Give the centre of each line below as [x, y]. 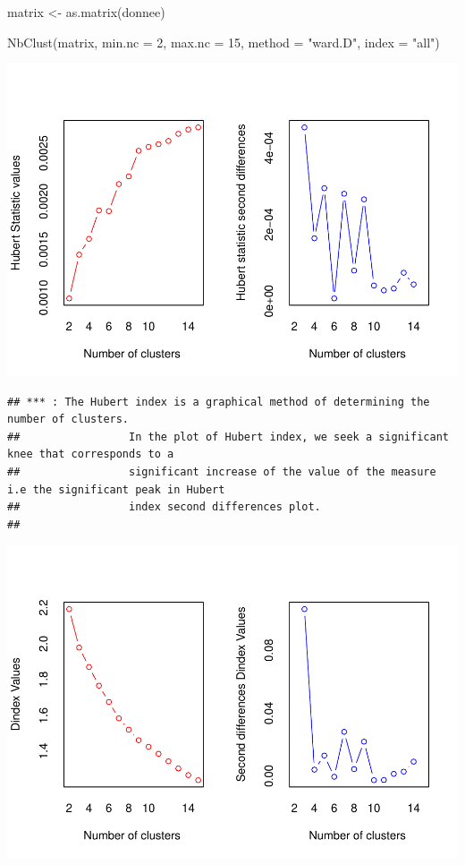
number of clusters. [68, 420]
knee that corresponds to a [91, 454]
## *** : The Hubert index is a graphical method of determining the [219, 402]
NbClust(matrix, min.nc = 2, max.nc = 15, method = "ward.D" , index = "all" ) [224, 42]
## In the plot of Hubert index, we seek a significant [228, 437]
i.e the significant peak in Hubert [116, 489]
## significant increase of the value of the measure [222, 472]
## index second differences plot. [164, 507]
